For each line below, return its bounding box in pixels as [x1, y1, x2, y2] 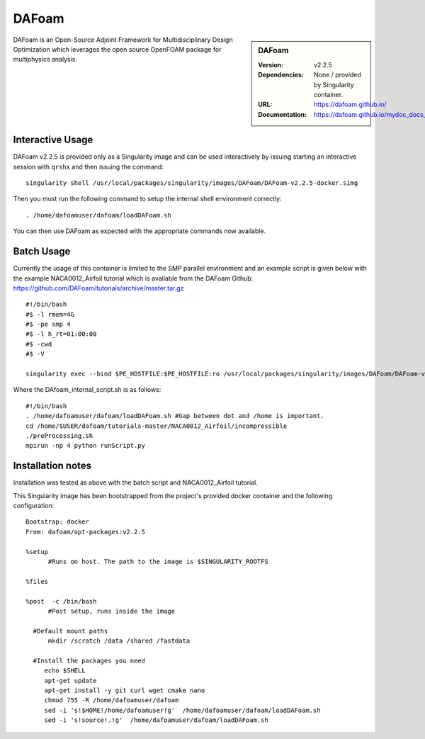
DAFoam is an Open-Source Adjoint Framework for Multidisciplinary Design [13, 35, 233, 44]
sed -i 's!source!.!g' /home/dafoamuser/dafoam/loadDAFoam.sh [44, 716, 268, 724]
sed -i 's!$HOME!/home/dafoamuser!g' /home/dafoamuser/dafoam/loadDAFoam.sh [44, 706, 321, 714]
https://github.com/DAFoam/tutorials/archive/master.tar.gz [13, 283, 184, 292]
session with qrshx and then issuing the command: [13, 162, 164, 171]
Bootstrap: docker [25, 518, 90, 526]
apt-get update [44, 677, 97, 684]
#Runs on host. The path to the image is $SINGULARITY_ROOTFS [47, 558, 268, 565]
